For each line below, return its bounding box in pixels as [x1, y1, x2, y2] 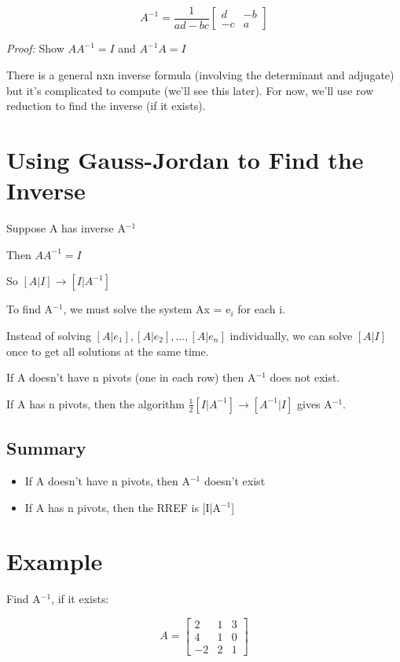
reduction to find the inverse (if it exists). [6, 97, 206, 114]
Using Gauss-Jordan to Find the [6, 144, 364, 176]
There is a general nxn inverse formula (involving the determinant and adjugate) [6, 67, 394, 83]
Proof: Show [6, 40, 64, 57]
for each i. [237, 301, 285, 317]
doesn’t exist [204, 472, 266, 488]
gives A [296, 395, 332, 411]
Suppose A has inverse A [6, 220, 126, 236]
